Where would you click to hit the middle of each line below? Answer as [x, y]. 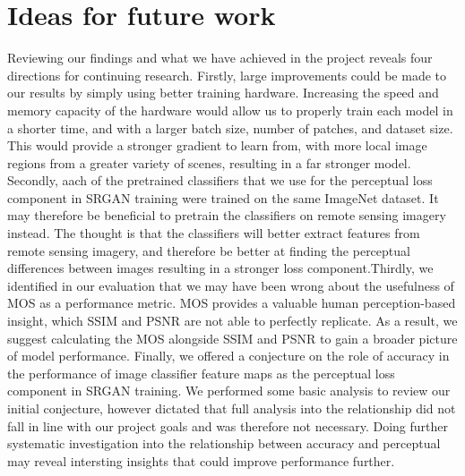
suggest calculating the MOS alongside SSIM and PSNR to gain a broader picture [232, 338]
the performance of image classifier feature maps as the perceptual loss [201, 373]
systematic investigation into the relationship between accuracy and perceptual [224, 443]
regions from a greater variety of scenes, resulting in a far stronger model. [209, 162]
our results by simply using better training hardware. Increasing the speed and [223, 93]
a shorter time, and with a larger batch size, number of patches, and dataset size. [230, 127]
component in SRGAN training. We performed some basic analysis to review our [229, 391]
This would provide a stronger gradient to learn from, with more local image [217, 145]
